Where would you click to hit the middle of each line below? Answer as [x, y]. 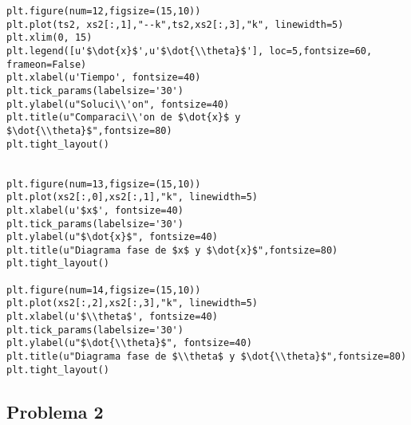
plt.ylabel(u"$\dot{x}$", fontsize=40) [112, 237]
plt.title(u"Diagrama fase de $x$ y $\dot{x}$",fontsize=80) [172, 250]
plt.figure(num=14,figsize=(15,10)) [104, 290]
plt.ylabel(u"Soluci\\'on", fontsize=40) [118, 104]
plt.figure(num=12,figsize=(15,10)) [104, 11]
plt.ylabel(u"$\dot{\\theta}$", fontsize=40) [129, 343]
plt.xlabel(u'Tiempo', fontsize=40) [104, 78]
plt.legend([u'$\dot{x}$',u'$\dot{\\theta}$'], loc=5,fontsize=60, [190, 51]
